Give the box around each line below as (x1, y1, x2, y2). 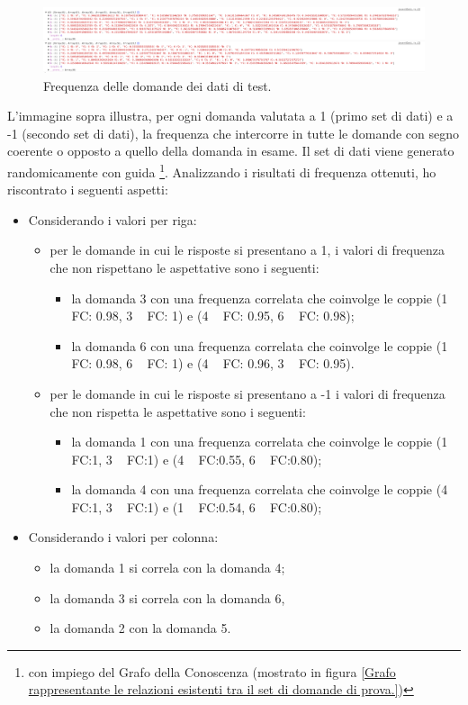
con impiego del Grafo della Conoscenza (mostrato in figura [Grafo (28, 662, 396, 681)
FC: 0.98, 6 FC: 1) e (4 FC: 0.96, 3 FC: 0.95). (71, 354, 355, 373)
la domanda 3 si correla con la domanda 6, (49, 588, 285, 607)
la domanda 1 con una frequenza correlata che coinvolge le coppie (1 (71, 432, 448, 451)
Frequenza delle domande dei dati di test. (43, 76, 272, 95)
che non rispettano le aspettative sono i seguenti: (49, 258, 319, 276)
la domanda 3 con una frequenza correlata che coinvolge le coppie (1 (71, 288, 448, 307)
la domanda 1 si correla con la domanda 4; (49, 558, 285, 577)
